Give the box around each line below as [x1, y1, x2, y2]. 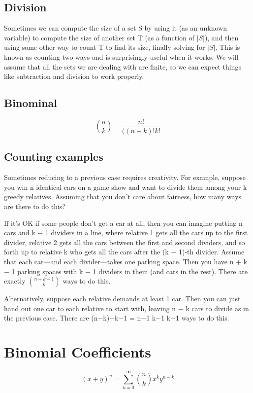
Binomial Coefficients [4, 342, 151, 362]
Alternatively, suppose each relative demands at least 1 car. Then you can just [4, 293, 241, 304]
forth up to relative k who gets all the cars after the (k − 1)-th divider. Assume [4, 247, 245, 257]
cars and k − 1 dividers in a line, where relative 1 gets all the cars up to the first [4, 227, 248, 238]
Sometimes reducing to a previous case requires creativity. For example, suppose [4, 172, 246, 182]
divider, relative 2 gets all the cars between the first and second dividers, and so [4, 237, 245, 247]
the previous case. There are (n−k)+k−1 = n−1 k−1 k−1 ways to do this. [4, 313, 229, 323]
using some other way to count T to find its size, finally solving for [4, 42, 205, 52]
